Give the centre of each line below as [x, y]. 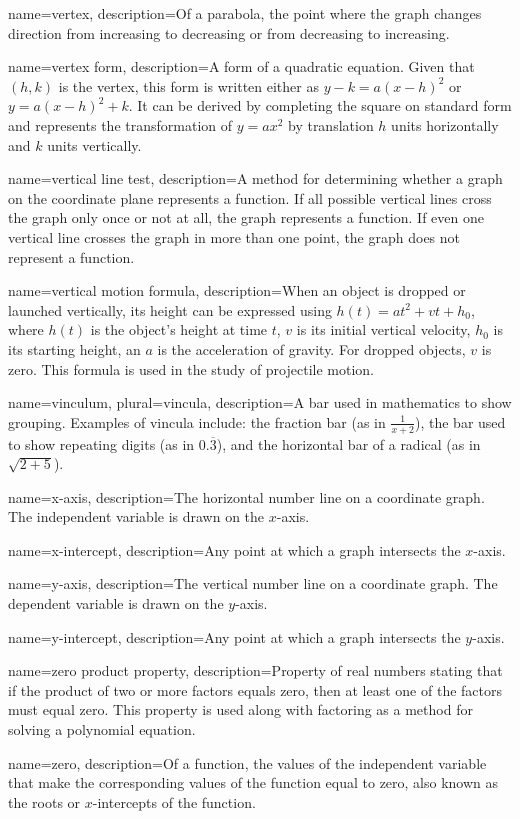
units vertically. [94, 144]
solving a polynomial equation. [102, 729]
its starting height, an [74, 348]
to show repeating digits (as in [101, 443]
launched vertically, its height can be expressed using [170, 309]
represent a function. [71, 256]
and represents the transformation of [120, 124]
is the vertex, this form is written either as [188, 85]
